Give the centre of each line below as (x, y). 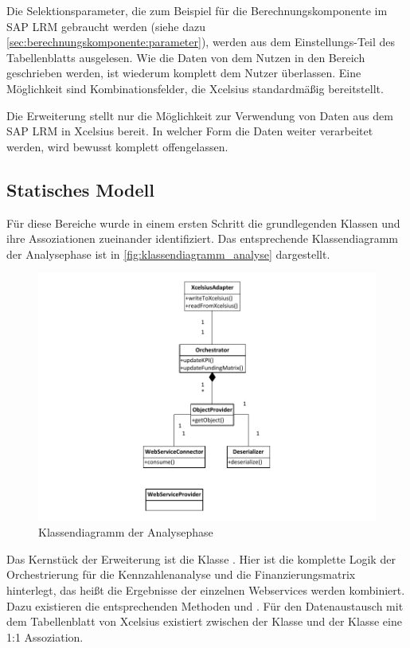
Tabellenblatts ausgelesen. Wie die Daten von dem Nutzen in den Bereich (186, 57)
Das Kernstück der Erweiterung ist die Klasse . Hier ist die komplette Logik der (201, 558)
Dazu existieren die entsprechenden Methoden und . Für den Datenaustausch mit (205, 605)
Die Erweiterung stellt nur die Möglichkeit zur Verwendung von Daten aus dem (200, 115)
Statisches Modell (80, 189)
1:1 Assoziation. (45, 636)
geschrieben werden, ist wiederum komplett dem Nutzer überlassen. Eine (184, 73)
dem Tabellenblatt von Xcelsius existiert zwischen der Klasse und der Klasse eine (204, 621)
